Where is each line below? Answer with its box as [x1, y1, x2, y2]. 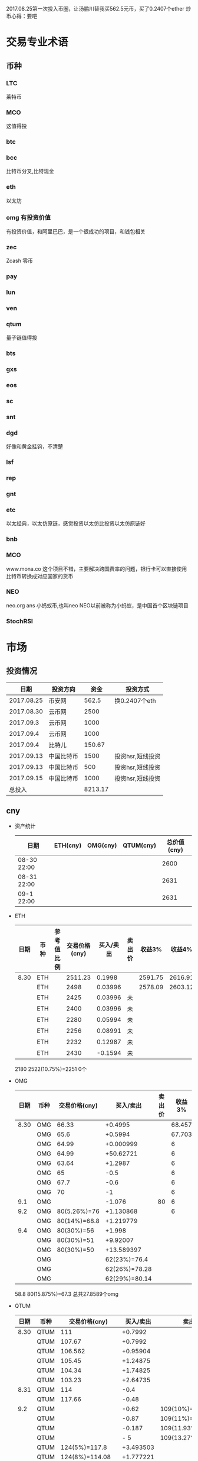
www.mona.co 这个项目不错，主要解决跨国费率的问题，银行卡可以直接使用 [6, 565, 187, 572]
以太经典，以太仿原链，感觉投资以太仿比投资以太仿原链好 [6, 520, 146, 527]
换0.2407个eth [114, 696, 156, 704]
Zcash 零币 [6, 257, 34, 265]
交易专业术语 [6, 36, 69, 49]
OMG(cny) [87, 841, 117, 849]
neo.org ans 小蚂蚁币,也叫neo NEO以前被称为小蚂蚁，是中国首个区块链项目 [6, 601, 189, 609]
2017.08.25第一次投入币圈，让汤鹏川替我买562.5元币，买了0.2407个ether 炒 [6, 5, 192, 12]
